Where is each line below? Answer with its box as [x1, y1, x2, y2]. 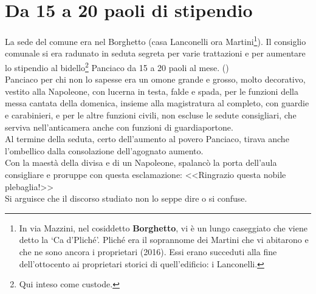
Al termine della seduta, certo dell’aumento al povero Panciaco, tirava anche [5, 132, 289, 145]
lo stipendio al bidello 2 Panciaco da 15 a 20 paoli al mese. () [5, 59, 229, 73]
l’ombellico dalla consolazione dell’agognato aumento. [5, 144, 204, 157]
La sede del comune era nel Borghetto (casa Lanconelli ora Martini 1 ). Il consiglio [5, 33, 306, 47]
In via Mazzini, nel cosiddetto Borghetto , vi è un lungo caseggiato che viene [19, 221, 307, 234]
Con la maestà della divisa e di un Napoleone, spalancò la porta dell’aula [5, 156, 277, 169]
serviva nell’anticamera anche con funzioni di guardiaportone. [5, 120, 233, 133]
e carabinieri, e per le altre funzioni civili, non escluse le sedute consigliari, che [5, 109, 297, 121]
